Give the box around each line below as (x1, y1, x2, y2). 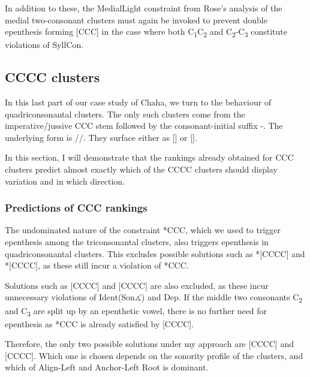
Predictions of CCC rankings (5, 200, 148, 215)
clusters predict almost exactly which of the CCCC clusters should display (5, 163, 278, 176)
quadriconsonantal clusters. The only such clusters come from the (5, 107, 245, 120)
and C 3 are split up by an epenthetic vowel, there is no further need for (5, 304, 267, 318)
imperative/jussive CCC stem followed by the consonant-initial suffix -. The (5, 119, 283, 132)
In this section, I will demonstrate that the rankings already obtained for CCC (5, 151, 294, 164)
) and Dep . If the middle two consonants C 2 (141, 291, 303, 305)
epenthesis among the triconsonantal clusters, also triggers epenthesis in (5, 236, 269, 248)
